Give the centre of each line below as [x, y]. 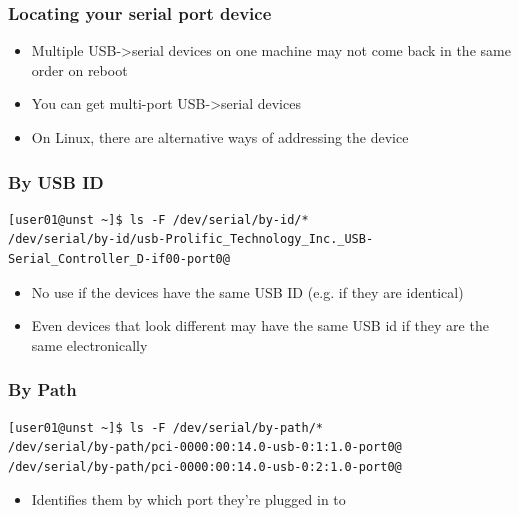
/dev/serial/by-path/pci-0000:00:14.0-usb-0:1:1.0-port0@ [205, 447]
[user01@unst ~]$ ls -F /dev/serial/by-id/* [158, 219]
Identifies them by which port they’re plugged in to [188, 499]
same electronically [89, 344]
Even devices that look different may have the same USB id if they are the [260, 325]
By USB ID [56, 181]
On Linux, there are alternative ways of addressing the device [220, 137]
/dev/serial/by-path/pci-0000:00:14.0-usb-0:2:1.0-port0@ [205, 466]
